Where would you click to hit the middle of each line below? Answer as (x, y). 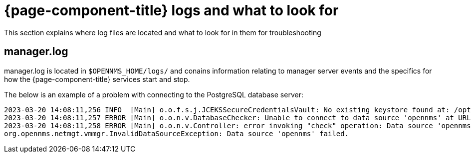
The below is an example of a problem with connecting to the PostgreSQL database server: (154, 94)
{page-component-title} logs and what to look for (171, 10)
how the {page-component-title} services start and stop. (97, 79)
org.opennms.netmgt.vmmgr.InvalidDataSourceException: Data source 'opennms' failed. (177, 133)
